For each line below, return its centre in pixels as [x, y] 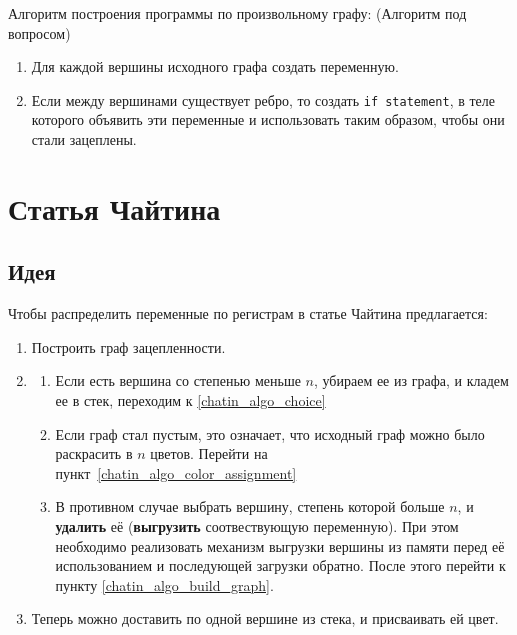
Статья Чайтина [114, 207]
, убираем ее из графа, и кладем [411, 380]
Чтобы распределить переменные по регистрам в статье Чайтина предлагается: [248, 313]
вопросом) [39, 32]
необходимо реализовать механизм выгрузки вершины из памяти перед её [280, 545]
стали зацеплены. [84, 139]
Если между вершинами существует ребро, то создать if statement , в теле [263, 99]
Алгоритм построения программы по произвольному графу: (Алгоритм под [237, 13]
